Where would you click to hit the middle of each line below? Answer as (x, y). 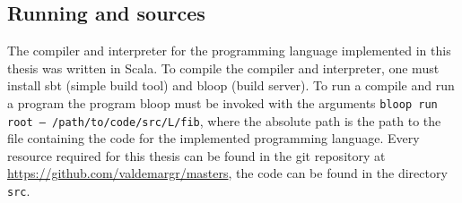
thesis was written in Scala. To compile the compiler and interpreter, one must (223, 68)
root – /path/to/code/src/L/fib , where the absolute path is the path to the (224, 120)
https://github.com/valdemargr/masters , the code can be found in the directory (227, 173)
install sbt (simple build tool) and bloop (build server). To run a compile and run (231, 85)
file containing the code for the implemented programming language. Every (214, 138)
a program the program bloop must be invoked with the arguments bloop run (222, 102)
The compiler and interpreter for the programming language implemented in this (229, 51)
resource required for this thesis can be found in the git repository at (196, 155)
